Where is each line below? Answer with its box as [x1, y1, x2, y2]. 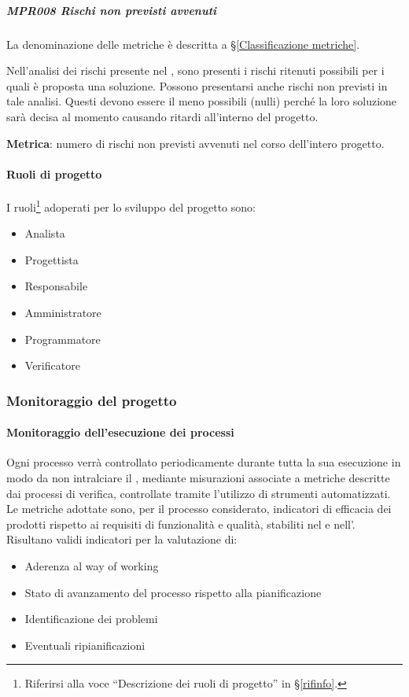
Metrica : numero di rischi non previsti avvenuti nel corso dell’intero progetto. [6, 135, 385, 151]
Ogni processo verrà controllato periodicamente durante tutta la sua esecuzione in [6, 454, 401, 470]
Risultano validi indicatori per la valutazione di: [6, 531, 238, 548]
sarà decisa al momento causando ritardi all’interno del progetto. [6, 108, 319, 124]
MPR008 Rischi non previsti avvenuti [6, 2, 217, 18]
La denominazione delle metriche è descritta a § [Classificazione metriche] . [6, 35, 360, 52]
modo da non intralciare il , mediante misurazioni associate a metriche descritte [6, 469, 390, 485]
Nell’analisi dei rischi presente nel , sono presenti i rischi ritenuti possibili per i [6, 62, 385, 79]
